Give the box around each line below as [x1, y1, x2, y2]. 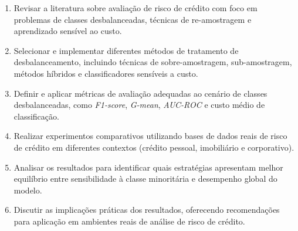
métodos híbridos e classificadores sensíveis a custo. [13, 67, 198, 79]
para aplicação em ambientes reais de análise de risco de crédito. [13, 215, 245, 227]
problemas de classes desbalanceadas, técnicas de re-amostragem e [13, 13, 252, 25]
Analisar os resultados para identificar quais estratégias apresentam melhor [13, 161, 283, 173]
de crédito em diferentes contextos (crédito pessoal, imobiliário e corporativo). [13, 141, 294, 153]
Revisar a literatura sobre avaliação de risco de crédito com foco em [13, 2, 258, 13]
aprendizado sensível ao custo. [13, 25, 122, 37]
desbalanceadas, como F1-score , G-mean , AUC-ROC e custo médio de [13, 98, 265, 111]
